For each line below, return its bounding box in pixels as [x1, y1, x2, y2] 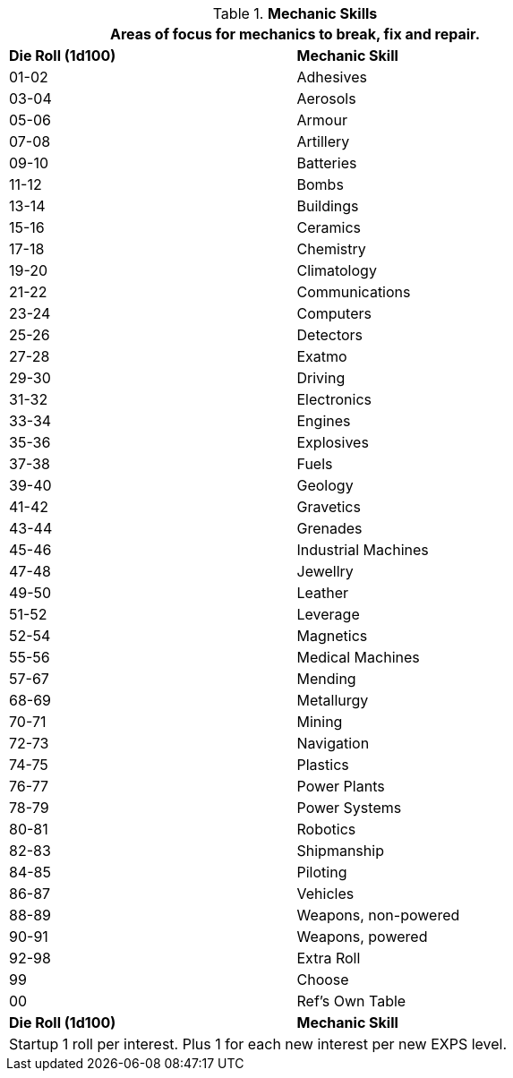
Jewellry [296, 562, 354, 580]
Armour [296, 111, 347, 129]
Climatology [296, 261, 377, 279]
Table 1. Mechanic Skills [212, 4, 378, 22]
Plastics [296, 756, 349, 774]
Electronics [296, 390, 372, 408]
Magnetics [296, 627, 368, 645]
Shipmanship [296, 842, 384, 860]
